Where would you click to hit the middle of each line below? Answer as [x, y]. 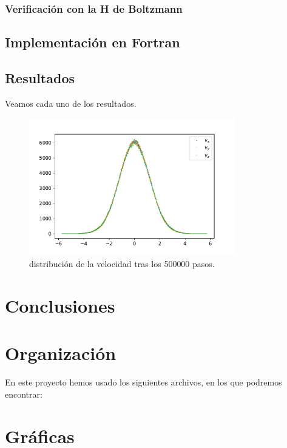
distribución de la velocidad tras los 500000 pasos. [122, 264]
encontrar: [24, 394]
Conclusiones [60, 305]
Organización [61, 353]
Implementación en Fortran [93, 42]
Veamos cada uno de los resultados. [71, 103]
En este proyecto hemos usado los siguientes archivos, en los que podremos [143, 382]
